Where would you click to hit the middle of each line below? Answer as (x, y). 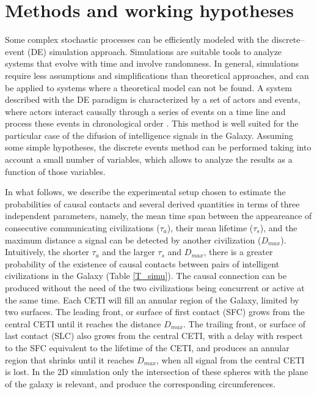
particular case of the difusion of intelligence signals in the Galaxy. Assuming (149, 135)
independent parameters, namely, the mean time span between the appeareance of (158, 216)
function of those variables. (55, 171)
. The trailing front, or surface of (244, 323)
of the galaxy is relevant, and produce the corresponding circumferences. (140, 383)
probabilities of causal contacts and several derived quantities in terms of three (152, 203)
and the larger (129, 252)
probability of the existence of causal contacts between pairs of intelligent (142, 263)
